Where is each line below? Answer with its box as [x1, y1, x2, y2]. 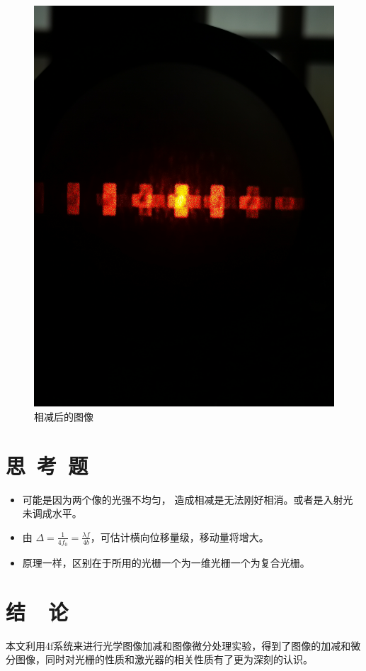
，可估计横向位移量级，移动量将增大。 [90, 529, 269, 544]
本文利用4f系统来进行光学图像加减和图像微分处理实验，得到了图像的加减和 [6, 638, 351, 653]
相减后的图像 [34, 409, 93, 423]
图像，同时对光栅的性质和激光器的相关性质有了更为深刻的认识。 [15, 652, 313, 667]
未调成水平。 [22, 506, 82, 521]
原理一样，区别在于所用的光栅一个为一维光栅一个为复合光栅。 [22, 555, 310, 570]
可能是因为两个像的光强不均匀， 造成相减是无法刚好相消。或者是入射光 [22, 492, 353, 506]
